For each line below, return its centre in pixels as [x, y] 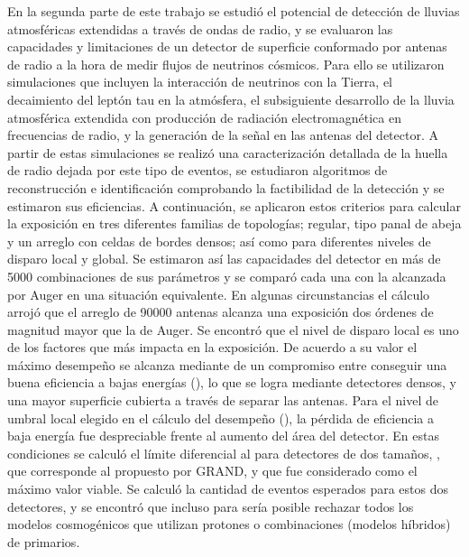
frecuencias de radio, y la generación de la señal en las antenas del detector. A [223, 135]
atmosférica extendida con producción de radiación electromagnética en [204, 117]
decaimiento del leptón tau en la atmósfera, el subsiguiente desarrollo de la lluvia [231, 99]
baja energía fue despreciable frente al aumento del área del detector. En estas [223, 436]
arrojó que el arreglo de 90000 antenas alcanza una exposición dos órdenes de [221, 312]
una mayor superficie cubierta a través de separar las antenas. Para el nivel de [223, 400]
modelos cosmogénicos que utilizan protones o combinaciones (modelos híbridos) [229, 524]
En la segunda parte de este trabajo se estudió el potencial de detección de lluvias [234, 11]
